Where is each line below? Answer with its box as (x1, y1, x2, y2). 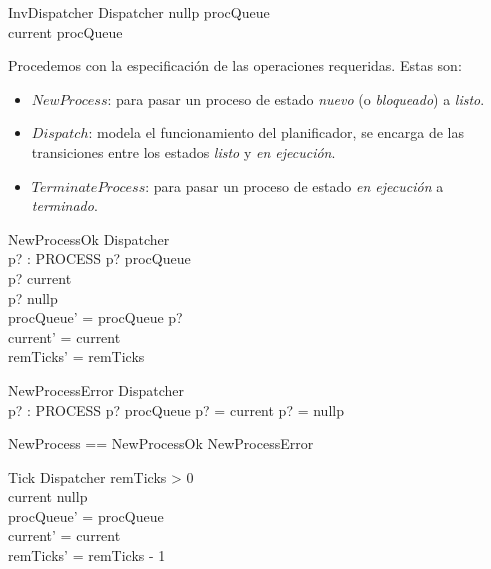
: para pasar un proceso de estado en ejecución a (145, 175, 444, 196)
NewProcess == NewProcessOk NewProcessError (8, 433, 314, 454)
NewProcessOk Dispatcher (8, 228, 170, 249)
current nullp (8, 486, 88, 507)
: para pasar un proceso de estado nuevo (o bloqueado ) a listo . (107, 88, 485, 109)
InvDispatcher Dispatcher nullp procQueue (8, 2, 270, 22)
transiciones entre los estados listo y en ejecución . (31, 141, 336, 162)
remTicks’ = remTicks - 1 (8, 545, 166, 566)
